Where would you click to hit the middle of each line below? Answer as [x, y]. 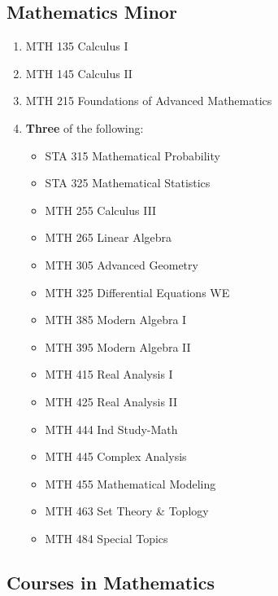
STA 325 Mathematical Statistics [128, 183]
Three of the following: [85, 127]
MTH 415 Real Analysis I [109, 374]
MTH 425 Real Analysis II [111, 401]
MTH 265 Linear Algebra [109, 237]
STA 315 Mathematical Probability [132, 155]
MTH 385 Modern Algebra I [116, 320]
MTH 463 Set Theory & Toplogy [127, 511]
